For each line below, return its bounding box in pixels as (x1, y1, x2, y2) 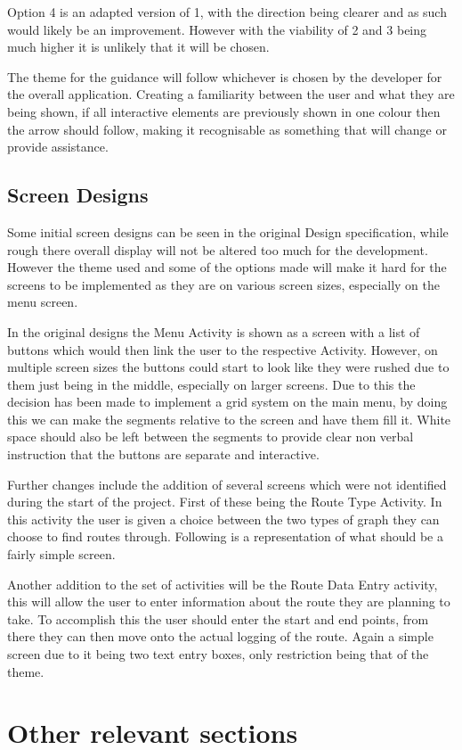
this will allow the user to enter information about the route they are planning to (7, 592, 450, 611)
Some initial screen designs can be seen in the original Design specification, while (7, 222, 449, 241)
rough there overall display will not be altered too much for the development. (7, 240, 428, 259)
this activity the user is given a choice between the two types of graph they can (7, 509, 440, 528)
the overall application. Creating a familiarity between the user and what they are (7, 85, 455, 103)
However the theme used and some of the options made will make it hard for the (7, 258, 447, 276)
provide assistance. (7, 137, 109, 156)
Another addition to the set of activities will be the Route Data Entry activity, (7, 574, 438, 593)
